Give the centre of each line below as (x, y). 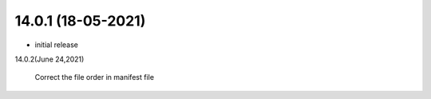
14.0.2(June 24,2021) (49, 59)
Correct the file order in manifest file (95, 77)
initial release (57, 45)
